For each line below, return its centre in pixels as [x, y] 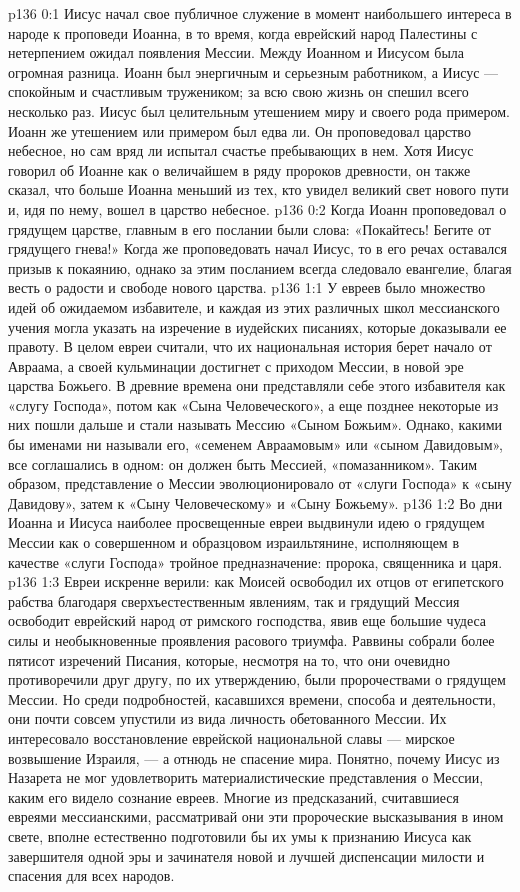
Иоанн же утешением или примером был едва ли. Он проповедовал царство [239, 130]
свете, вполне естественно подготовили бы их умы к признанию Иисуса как [240, 835]
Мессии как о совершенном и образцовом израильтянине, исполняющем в [234, 542]
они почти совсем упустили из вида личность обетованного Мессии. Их [227, 718]
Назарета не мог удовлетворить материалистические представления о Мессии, [246, 777]
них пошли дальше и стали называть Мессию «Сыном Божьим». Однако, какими [255, 424]
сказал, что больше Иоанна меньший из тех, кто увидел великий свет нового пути [258, 189]
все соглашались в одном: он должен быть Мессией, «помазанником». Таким [242, 463]
